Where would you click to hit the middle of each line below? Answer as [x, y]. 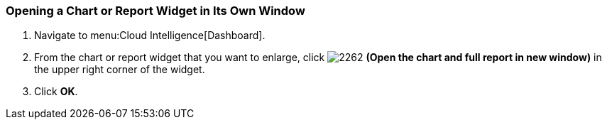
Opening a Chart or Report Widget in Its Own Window [155, 11]
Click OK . [56, 92]
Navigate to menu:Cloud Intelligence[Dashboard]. [150, 36]
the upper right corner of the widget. [120, 70]
